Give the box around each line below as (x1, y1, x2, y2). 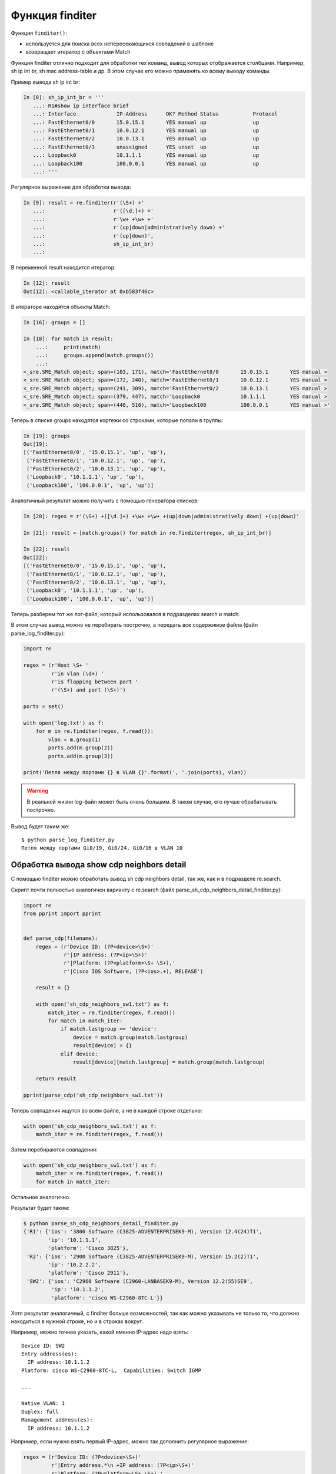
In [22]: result (23, 546, 71, 552)
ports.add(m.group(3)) (48, 752, 114, 759)
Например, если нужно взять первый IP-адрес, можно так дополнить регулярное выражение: (11, 1437, 249, 1445)
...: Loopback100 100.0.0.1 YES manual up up (32, 160, 260, 167)
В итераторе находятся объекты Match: (11, 303, 111, 310)
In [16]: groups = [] (23, 319, 86, 325)
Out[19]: (23, 440, 49, 448)
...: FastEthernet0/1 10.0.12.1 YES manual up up (32, 127, 260, 134)
